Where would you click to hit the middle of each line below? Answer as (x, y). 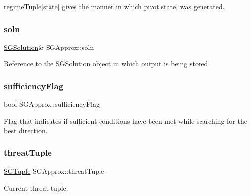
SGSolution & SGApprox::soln (49, 47)
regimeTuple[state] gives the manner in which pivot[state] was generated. (114, 6)
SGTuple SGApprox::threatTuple (54, 171)
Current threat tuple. (36, 187)
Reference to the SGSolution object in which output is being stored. (107, 64)
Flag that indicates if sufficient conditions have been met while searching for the (125, 121)
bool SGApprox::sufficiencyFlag (52, 104)
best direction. (26, 130)
